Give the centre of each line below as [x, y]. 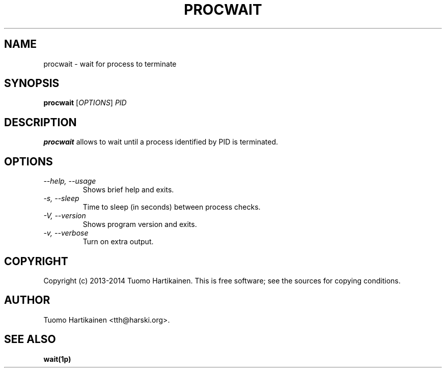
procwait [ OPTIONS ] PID [85, 103]
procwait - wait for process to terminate [110, 64]
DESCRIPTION [40, 122]
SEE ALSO [30, 339]
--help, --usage [70, 181]
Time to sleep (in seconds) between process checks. [172, 207]
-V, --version [65, 216]
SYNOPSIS [32, 83]
